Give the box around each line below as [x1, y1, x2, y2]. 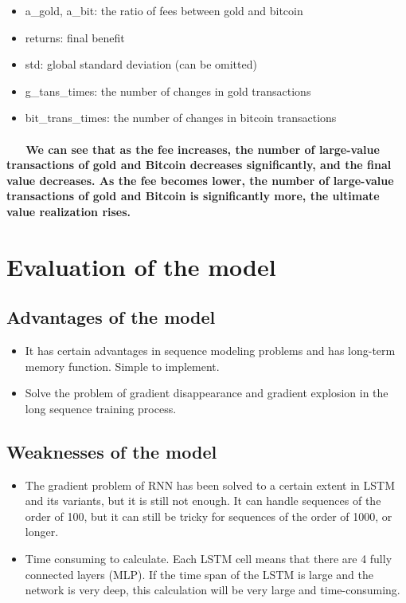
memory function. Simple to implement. [25, 357, 220, 374]
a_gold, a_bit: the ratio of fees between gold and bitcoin [25, 2, 303, 18]
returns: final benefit [25, 29, 125, 45]
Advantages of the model [6, 305, 216, 329]
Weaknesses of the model [6, 439, 217, 463]
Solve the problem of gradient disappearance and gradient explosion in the [25, 384, 388, 401]
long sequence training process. [25, 400, 177, 416]
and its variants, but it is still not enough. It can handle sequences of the [25, 492, 381, 509]
